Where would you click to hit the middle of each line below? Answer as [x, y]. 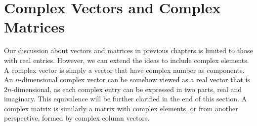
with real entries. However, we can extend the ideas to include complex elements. [127, 60]
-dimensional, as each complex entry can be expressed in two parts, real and [127, 89]
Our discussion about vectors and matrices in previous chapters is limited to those [128, 50]
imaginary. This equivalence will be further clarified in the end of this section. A [126, 99]
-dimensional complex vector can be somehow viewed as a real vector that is [135, 79]
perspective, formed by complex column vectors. [77, 118]
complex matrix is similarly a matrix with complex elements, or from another [121, 108]
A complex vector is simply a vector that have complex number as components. [124, 70]
